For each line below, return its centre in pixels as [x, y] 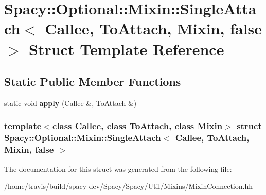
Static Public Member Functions [93, 82]
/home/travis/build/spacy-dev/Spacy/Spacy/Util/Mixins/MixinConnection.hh [128, 186]
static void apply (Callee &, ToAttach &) [70, 103]
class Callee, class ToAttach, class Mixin [137, 126]
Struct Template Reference [127, 49]
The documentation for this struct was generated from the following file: [118, 169]
